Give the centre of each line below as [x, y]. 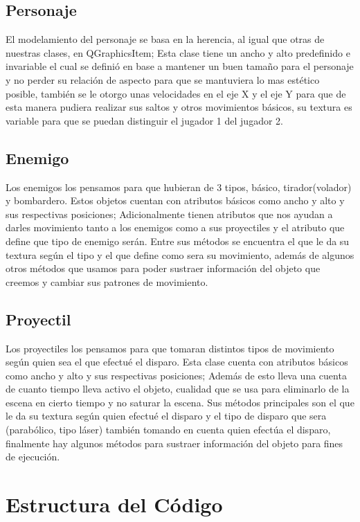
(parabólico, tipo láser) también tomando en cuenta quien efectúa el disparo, [168, 430]
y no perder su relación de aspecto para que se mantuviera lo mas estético [163, 79]
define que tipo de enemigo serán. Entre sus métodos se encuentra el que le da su [178, 241]
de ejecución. [33, 457]
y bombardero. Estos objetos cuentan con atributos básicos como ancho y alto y [175, 200]
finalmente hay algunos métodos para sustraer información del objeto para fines [174, 443]
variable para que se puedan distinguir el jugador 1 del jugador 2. [144, 120]
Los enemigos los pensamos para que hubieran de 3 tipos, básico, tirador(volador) [179, 187]
